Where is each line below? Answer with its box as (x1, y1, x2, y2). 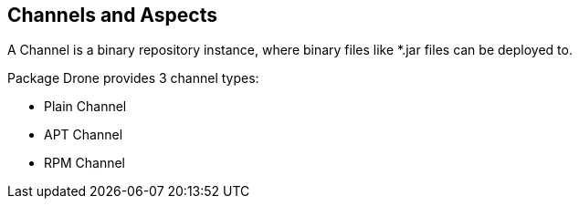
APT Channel (44, 127, 123, 143)
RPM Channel (44, 155, 125, 171)
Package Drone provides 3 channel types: (7, 70, 259, 87)
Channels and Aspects (7, 4, 217, 26)
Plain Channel (44, 98, 127, 115)
